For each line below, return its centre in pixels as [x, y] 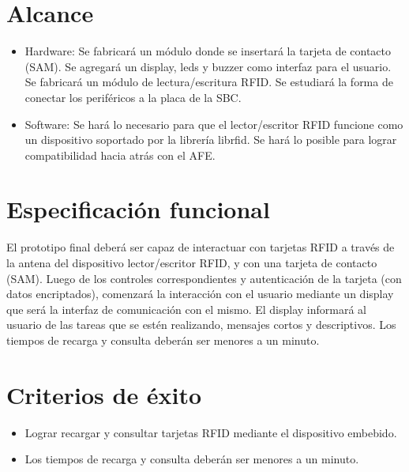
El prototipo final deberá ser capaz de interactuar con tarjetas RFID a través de [201, 247]
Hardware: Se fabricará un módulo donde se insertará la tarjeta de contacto [208, 51]
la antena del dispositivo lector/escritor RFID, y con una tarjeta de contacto [192, 262]
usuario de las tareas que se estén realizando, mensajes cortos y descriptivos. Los [201, 325]
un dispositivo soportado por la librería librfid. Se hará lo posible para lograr [211, 140]
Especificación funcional [138, 209]
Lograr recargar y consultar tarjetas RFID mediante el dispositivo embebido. [211, 432]
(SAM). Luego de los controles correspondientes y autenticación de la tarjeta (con [204, 278]
